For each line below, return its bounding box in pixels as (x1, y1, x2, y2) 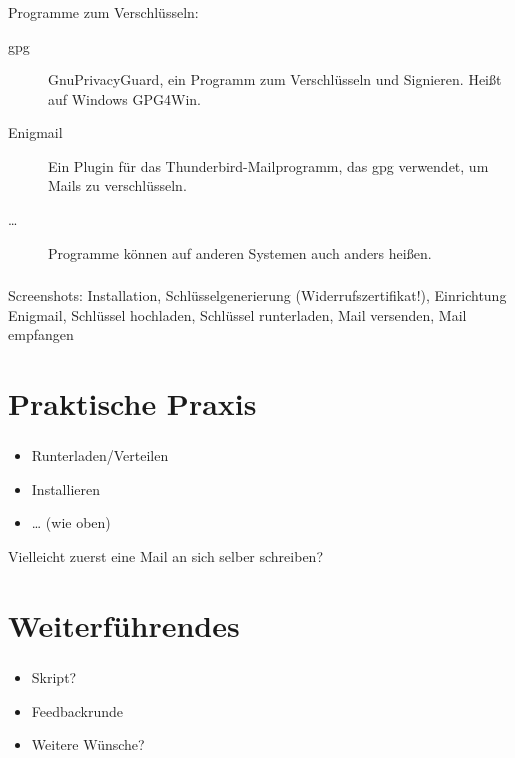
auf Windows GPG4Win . (48, 88, 201, 109)
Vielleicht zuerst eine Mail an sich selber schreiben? (8, 546, 323, 567)
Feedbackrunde (31, 700, 124, 721)
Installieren (31, 478, 100, 499)
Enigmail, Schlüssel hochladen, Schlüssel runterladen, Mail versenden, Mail (8, 304, 467, 325)
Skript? (31, 666, 77, 687)
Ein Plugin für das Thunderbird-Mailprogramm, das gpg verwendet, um (48, 155, 489, 176)
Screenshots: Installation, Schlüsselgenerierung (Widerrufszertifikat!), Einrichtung (8, 285, 507, 306)
